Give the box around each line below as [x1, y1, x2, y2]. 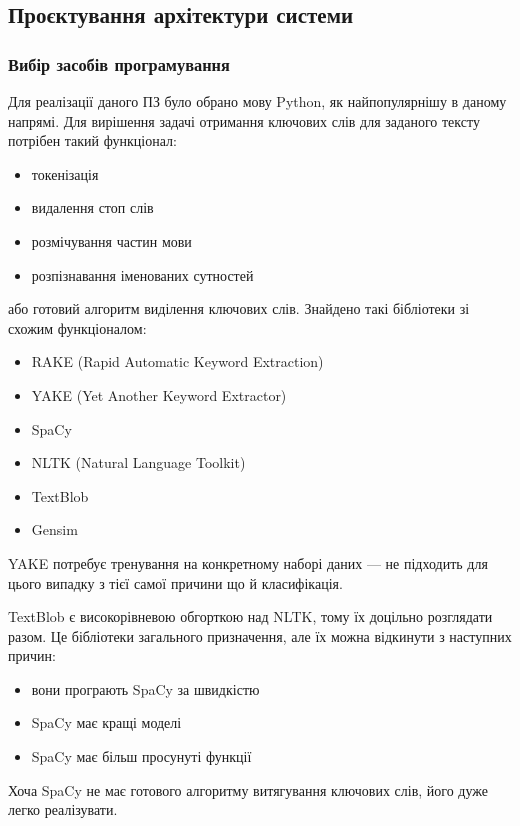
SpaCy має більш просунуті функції [31, 746, 252, 767]
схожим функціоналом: [8, 317, 147, 338]
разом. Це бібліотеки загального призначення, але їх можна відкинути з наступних [8, 625, 512, 646]
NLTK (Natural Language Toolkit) [31, 452, 246, 473]
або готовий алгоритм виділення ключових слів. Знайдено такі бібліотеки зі [8, 298, 470, 319]
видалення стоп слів [31, 197, 154, 218]
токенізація [31, 163, 99, 184]
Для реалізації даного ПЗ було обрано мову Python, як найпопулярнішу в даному [8, 91, 507, 111]
